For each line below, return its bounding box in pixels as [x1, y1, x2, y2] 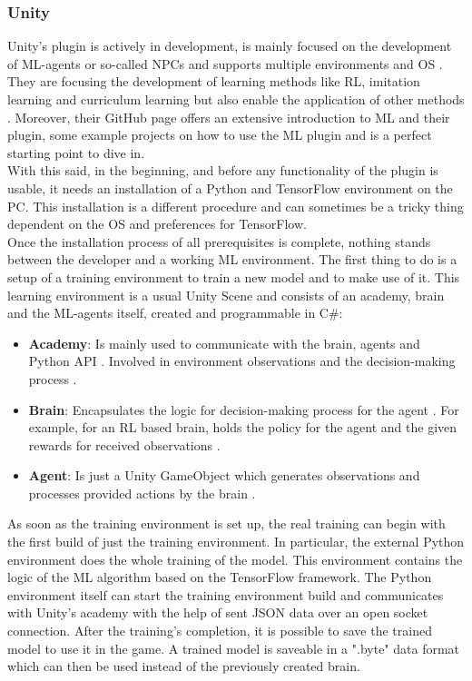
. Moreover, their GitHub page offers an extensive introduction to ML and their [7, 107, 450, 126]
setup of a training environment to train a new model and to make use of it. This [7, 267, 460, 286]
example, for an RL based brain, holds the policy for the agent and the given [28, 418, 457, 437]
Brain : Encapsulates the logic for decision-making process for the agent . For [28, 400, 459, 419]
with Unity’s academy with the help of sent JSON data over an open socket [7, 603, 428, 622]
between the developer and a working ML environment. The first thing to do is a [7, 250, 457, 269]
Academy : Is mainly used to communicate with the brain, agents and [28, 333, 420, 352]
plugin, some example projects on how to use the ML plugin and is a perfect [7, 125, 432, 144]
